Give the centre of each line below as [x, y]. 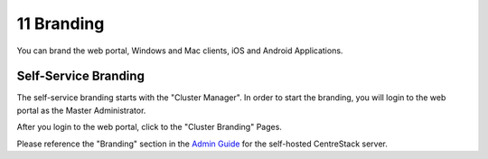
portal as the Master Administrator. [81, 110]
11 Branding [61, 23]
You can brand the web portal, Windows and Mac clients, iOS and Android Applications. [180, 51]
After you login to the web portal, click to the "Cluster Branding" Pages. [149, 127]
